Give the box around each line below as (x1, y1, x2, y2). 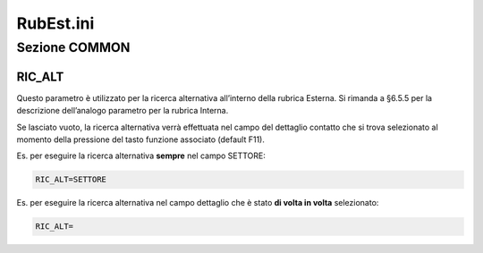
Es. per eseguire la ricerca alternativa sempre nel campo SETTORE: (16, 150, 266, 161)
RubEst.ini (16, 13, 95, 33)
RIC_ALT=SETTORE (35, 174, 107, 185)
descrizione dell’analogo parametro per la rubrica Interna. (16, 105, 229, 116)
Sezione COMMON (16, 39, 131, 55)
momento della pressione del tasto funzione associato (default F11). (16, 134, 266, 145)
